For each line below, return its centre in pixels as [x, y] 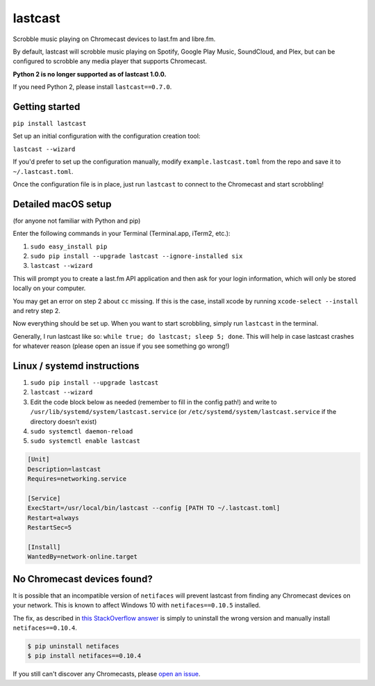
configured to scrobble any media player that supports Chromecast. [110, 61]
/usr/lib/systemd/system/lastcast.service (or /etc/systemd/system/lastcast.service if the [183, 412]
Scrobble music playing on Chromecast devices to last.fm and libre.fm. [114, 39]
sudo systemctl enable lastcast [85, 441]
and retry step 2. [36, 311]
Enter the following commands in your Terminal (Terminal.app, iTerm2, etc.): [122, 234]
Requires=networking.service [77, 479]
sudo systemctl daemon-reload [82, 432]
